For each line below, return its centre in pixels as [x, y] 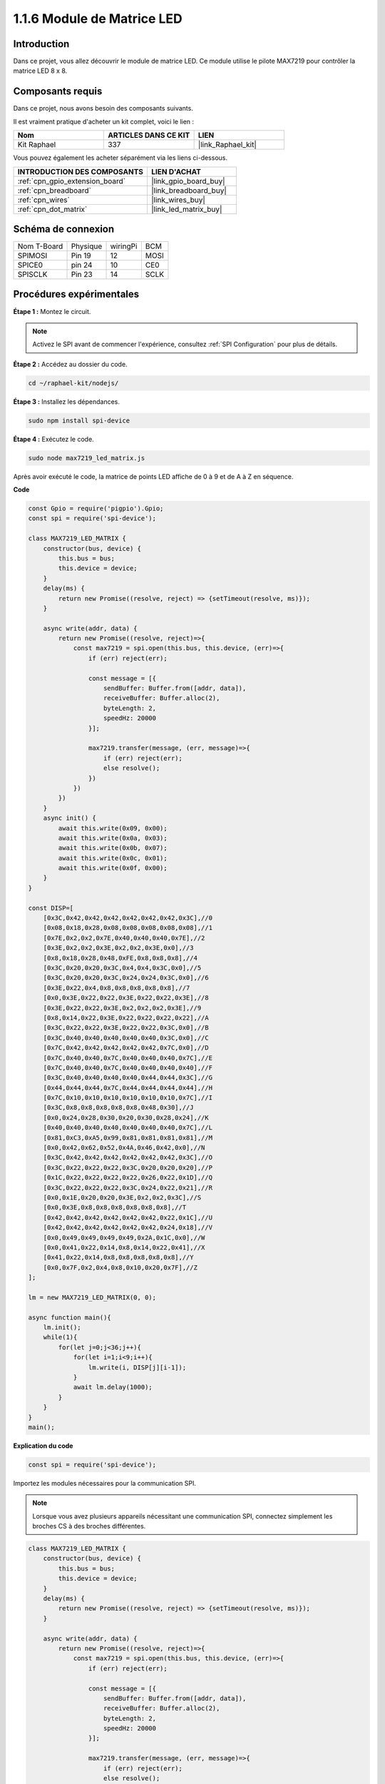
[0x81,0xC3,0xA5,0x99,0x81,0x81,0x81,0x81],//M [128, 1137]
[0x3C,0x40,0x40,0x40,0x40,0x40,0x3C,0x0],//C [126, 1038]
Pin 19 [81, 255]
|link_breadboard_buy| [189, 191]
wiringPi [124, 246]
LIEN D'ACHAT [176, 171]
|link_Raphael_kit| [227, 145]
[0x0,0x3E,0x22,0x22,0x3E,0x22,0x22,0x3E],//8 [126, 998]
